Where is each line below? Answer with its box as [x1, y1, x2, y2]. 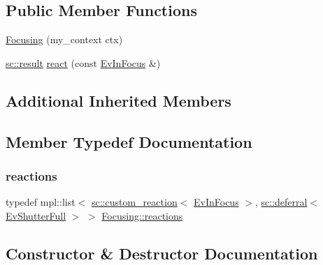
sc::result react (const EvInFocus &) [6, 55, 161, 70]
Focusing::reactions [101, 208, 183, 222]
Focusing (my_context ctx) [6, 32, 123, 47]
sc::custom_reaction [91, 195, 178, 209]
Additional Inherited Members [6, 89, 231, 111]
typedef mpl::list [6, 195, 76, 209]
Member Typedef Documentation [6, 130, 252, 152]
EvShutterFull [6, 208, 66, 222]
